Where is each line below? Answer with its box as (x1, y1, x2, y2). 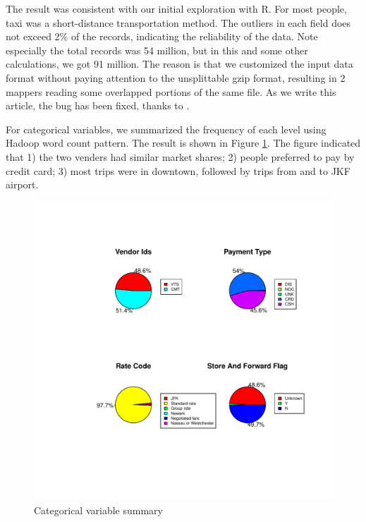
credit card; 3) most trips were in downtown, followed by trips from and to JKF (6, 163, 350, 178)
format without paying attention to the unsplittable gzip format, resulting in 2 (6, 70, 346, 85)
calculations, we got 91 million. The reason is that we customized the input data (6, 56, 353, 71)
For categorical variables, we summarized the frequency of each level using (6, 121, 327, 136)
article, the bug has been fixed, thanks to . (6, 98, 190, 113)
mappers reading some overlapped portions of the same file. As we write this (6, 84, 336, 99)
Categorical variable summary (34, 503, 163, 518)
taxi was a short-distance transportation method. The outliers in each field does (6, 15, 351, 30)
